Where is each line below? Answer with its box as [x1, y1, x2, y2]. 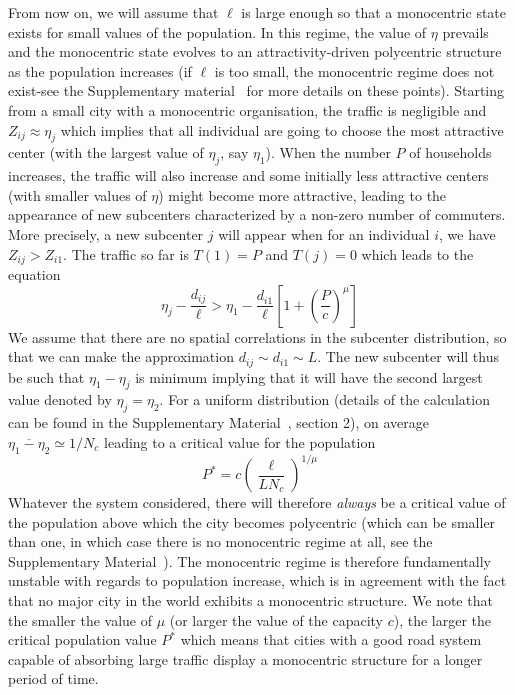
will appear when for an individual [218, 223, 430, 244]
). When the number [265, 142, 391, 163]
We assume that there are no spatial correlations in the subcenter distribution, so [8, 326, 507, 347]
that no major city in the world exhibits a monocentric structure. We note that [8, 590, 493, 611]
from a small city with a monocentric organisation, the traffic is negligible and [8, 99, 487, 120]
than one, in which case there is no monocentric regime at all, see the [8, 531, 433, 552]
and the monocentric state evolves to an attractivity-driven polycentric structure [8, 41, 502, 62]
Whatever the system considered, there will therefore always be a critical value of [8, 492, 506, 513]
